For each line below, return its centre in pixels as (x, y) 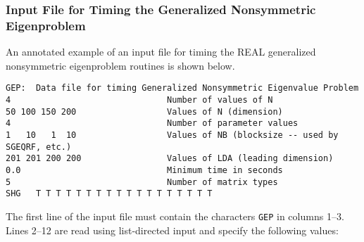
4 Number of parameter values (152, 123)
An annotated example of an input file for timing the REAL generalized (161, 52)
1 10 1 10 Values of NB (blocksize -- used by (172, 135)
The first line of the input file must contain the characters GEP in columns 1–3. (175, 216)
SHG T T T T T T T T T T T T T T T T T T (109, 194)
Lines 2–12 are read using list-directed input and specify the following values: (172, 230)
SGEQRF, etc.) (39, 147)
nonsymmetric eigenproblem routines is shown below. (120, 65)
